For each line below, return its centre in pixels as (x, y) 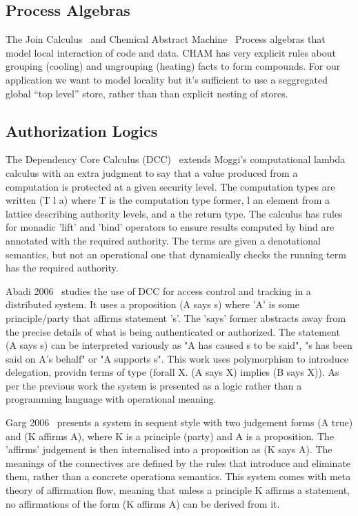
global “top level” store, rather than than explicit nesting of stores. (147, 93)
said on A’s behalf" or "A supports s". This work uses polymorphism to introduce (177, 358)
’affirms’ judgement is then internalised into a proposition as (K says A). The (169, 449)
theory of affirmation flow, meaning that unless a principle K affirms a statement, (178, 490)
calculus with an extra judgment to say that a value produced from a (152, 172)
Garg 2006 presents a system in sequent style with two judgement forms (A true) (179, 422)
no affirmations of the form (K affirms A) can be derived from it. (143, 503)
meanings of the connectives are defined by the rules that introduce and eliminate (178, 462)
